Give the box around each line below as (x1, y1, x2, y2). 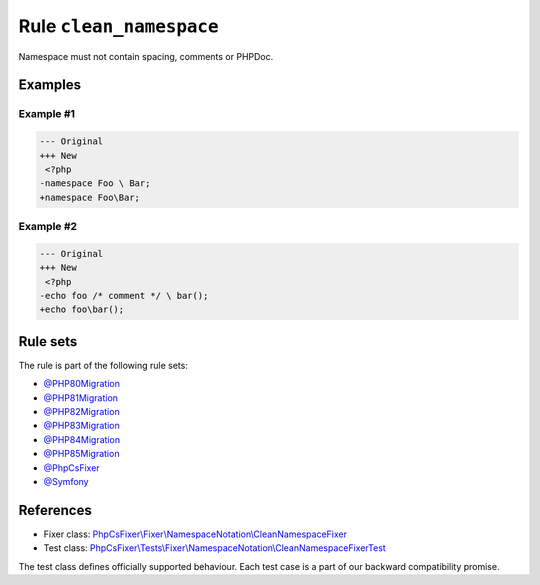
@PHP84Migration (43, 433, 120, 445)
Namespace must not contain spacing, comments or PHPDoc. (18, 50, 274, 62)
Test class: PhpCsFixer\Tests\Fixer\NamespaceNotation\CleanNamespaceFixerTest (43, 542, 387, 554)
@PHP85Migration (43, 448, 120, 460)
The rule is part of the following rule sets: (18, 359, 189, 371)
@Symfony (43, 476, 89, 487)
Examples (18, 76, 82, 94)
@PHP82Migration (43, 406, 120, 418)
